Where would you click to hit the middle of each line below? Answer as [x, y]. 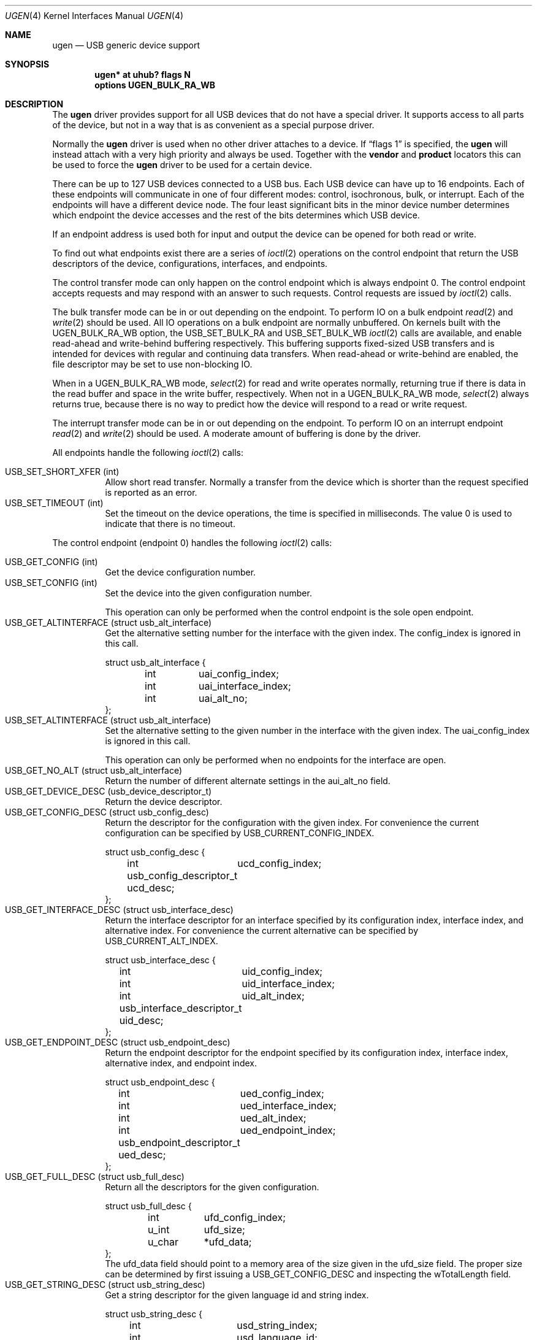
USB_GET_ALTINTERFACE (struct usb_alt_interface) [109, 622]
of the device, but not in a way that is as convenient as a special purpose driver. [213, 125]
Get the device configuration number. [181, 572]
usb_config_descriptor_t [182, 876]
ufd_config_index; [245, 1217]
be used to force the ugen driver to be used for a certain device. [182, 165]
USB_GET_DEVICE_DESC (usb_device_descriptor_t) [109, 791]
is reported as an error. [151, 492]
